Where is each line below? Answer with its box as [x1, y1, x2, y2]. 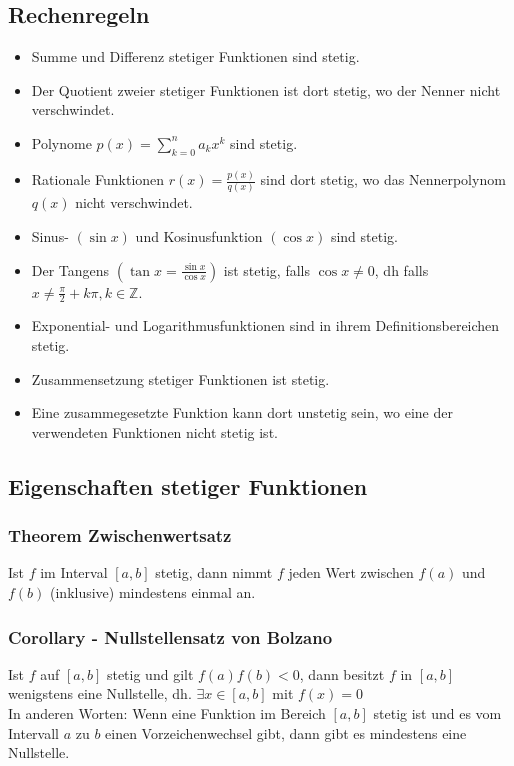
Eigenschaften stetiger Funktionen [8, 470, 368, 501]
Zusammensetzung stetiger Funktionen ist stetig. [31, 368, 330, 389]
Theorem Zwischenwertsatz [8, 523, 232, 548]
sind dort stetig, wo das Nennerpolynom [260, 169, 506, 190]
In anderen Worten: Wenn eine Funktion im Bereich [8, 702, 326, 723]
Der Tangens [31, 259, 110, 280]
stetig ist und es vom [373, 702, 502, 723]
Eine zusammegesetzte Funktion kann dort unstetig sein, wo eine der [31, 402, 453, 423]
